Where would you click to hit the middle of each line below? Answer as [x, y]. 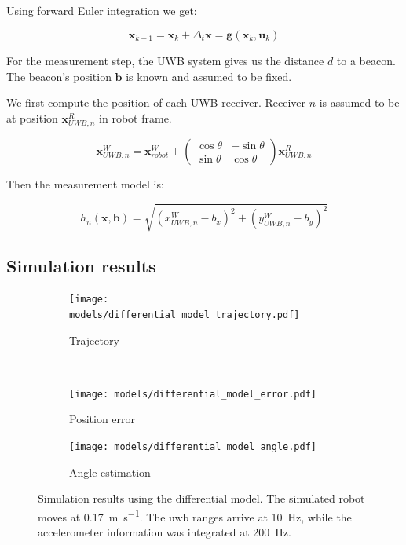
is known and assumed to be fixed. [209, 76]
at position [32, 117]
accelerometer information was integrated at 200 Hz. [165, 532]
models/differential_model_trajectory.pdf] [185, 315]
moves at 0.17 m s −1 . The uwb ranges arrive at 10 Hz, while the [195, 515]
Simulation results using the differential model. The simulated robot [201, 498]
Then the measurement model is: [85, 183]
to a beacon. [366, 61]
